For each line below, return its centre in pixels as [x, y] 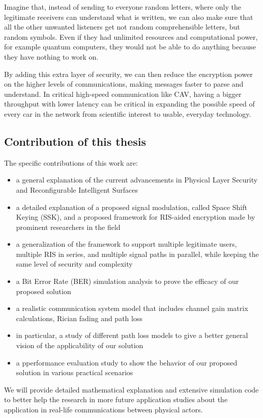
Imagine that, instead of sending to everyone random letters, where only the [123, 7]
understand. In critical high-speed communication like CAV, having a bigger [123, 94]
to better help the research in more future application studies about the [116, 399]
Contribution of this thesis [75, 141]
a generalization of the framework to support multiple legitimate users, [126, 244]
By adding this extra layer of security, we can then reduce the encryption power [128, 74]
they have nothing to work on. [51, 56]
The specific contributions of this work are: [71, 162]
